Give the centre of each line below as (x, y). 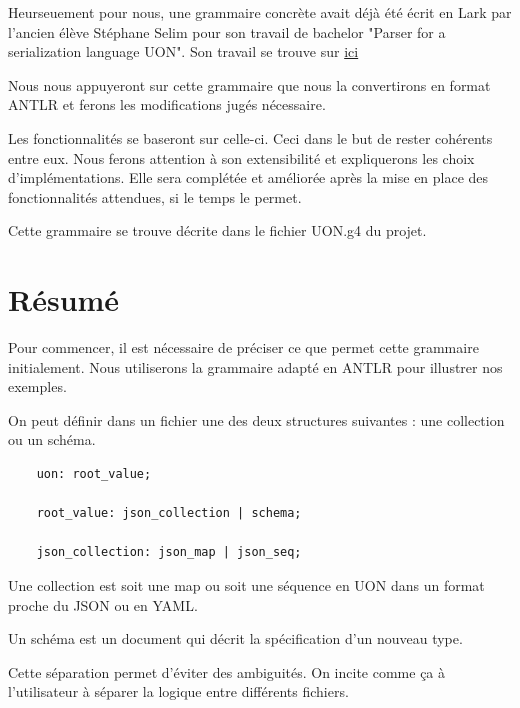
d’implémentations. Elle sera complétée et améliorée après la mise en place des (248, 177)
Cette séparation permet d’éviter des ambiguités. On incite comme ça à (227, 671)
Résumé (64, 299)
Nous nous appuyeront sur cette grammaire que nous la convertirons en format (249, 84)
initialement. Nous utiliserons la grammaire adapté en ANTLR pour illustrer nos (255, 366)
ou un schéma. (52, 439)
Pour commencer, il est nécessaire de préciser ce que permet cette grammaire (243, 347)
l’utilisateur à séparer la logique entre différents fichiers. (178, 691)
